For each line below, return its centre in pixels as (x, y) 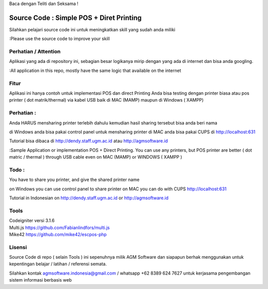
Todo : (17, 170)
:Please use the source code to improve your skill (60, 39)
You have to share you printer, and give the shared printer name (74, 180)
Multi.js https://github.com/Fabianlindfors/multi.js (60, 228)
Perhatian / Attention (35, 52)
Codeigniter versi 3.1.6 (32, 221)
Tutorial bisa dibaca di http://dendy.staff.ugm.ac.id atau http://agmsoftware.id (89, 141)
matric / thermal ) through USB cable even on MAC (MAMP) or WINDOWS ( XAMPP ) (96, 157)
